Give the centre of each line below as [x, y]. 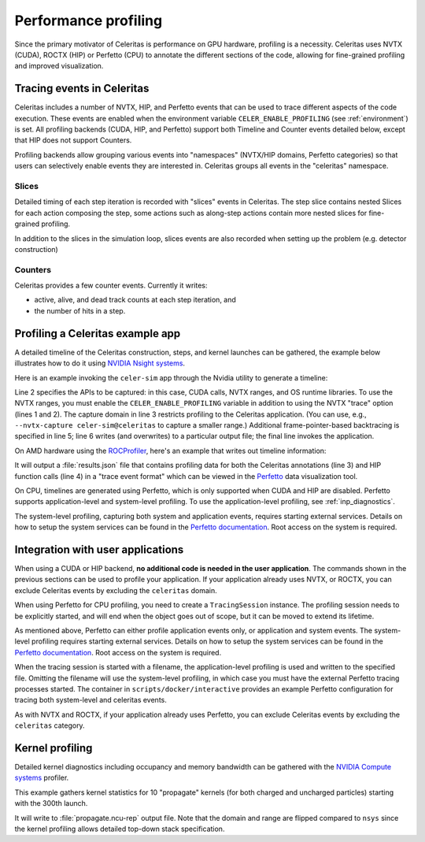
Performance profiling [89, 20]
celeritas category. [50, 725]
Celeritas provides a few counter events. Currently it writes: [111, 286]
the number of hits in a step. [80, 310]
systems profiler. [42, 778]
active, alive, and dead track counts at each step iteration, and [135, 300]
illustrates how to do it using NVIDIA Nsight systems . [100, 363]
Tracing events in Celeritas [82, 89]
